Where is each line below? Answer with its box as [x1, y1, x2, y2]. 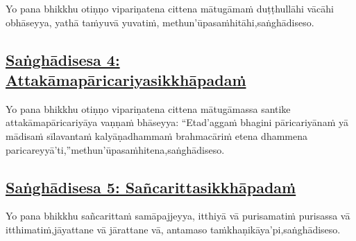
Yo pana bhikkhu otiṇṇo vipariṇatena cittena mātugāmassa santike [6, 101, 291, 116]
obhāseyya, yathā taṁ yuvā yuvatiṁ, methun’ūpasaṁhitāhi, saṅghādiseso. [6, 15, 314, 29]
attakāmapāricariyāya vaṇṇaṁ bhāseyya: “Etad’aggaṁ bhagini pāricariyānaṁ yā [6, 115, 348, 130]
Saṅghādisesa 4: [6, 48, 120, 70]
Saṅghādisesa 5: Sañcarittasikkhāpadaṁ [6, 176, 296, 197]
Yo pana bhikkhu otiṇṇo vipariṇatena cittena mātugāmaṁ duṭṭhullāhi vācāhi [6, 1, 334, 15]
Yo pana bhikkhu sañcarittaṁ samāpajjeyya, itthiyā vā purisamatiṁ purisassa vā [6, 208, 350, 223]
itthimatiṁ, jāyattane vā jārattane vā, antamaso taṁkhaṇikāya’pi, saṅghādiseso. [6, 222, 341, 236]
